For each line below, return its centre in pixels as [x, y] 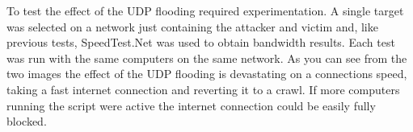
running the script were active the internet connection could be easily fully [191, 105]
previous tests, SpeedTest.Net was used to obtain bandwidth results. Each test [201, 42]
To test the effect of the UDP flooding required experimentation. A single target [205, 10]
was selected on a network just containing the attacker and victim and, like [192, 26]
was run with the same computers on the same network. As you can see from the [207, 58]
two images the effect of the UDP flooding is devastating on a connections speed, [207, 74]
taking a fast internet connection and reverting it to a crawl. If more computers [203, 89]
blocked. [27, 121]
